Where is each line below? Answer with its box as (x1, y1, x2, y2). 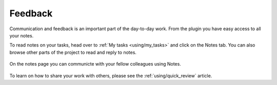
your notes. (9, 32, 34, 38)
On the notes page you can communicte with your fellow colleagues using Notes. (9, 61, 182, 67)
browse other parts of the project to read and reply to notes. (9, 49, 137, 55)
